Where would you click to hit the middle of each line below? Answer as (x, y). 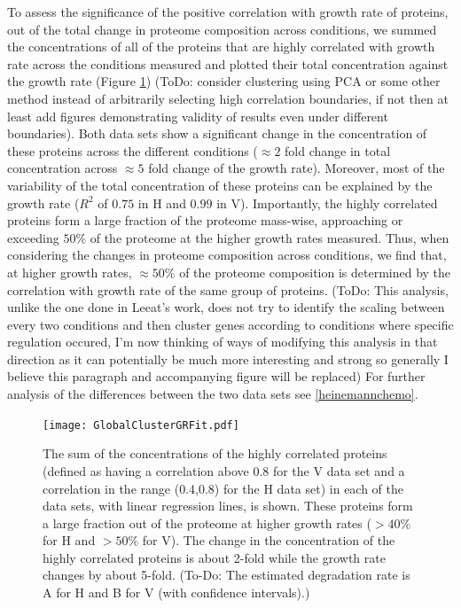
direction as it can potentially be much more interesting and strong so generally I (228, 359)
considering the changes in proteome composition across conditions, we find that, (227, 255)
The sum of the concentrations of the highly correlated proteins (215, 453)
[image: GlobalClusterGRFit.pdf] (141, 425)
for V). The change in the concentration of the (269, 540)
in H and (162, 203)
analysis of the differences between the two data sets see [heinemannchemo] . (213, 394)
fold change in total (338, 150)
